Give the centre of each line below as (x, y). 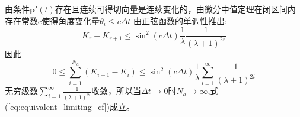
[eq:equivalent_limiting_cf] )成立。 (71, 107)
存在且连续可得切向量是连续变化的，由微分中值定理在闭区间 (171, 9)
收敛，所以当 (116, 91)
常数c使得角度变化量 (60, 20)
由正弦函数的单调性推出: (180, 20)
